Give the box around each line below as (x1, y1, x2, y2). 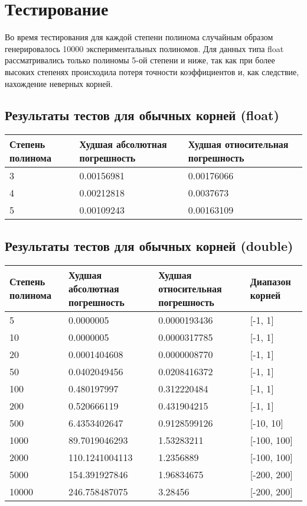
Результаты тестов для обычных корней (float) (5, 106, 279, 124)
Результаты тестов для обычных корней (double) (5, 236, 293, 254)
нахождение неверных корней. (5, 77, 113, 89)
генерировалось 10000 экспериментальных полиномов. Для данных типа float (5, 42, 284, 54)
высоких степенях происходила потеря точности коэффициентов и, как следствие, (5, 65, 299, 78)
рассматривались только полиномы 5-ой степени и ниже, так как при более (5, 54, 275, 66)
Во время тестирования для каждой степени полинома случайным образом (5, 31, 273, 43)
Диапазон (250, 275, 291, 288)
